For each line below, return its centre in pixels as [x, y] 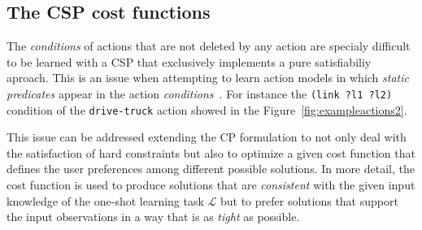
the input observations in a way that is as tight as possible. [153, 217]
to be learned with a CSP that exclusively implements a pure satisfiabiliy [189, 61]
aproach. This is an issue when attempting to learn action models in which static [208, 78]
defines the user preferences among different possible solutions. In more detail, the [211, 169]
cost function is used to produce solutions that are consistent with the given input [211, 185]
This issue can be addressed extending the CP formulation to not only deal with [207, 137]
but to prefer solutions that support [309, 200]
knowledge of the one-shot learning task [105, 200]
